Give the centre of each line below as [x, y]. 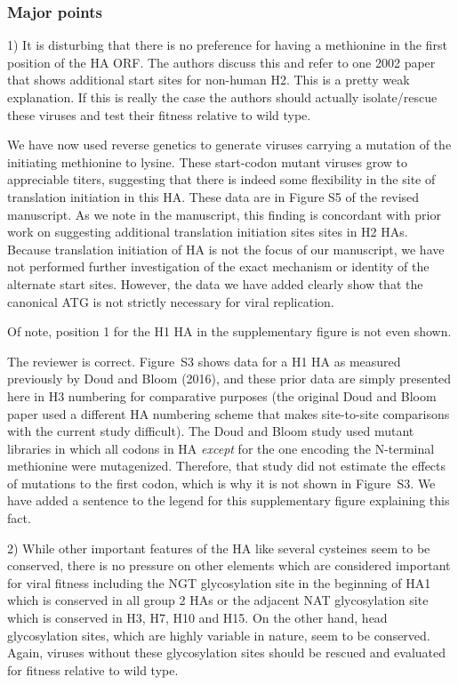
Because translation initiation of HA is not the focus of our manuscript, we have [226, 249]
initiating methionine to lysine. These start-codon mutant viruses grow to [208, 161]
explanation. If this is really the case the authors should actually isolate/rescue [222, 97]
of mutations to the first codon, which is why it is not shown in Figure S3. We [221, 483]
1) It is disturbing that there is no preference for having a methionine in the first [227, 45]
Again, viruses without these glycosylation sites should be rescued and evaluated [227, 653]
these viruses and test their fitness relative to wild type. [159, 114]
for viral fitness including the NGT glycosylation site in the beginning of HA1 [219, 582]
